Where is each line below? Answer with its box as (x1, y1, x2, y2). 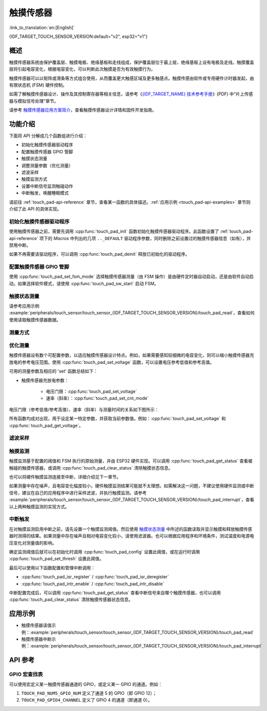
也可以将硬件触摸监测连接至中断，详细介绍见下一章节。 (9, 474, 121, 480)
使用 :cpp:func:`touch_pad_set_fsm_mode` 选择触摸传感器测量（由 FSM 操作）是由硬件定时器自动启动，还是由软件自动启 (9, 273, 254, 280)
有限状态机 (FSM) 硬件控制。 (9, 82, 67, 88)
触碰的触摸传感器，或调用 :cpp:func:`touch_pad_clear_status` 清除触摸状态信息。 (9, 465, 173, 471)
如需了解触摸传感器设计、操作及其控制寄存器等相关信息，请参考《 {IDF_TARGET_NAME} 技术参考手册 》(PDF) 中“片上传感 (9, 91, 253, 97)
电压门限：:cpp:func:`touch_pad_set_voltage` (46, 388, 137, 394)
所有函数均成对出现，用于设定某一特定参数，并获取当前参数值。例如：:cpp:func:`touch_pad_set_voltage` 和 (9, 415, 226, 421)
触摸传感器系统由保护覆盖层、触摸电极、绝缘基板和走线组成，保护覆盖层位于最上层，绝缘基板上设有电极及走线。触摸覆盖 (9, 59, 254, 65)
